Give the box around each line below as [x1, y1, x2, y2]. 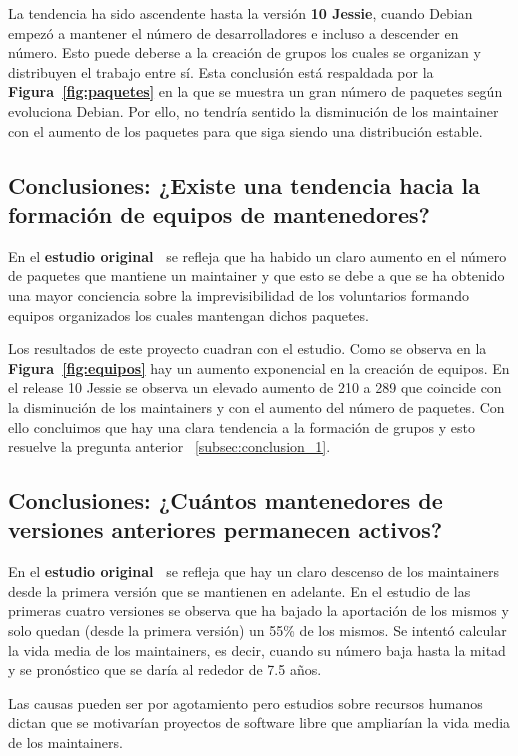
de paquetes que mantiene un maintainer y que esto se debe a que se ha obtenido [8, 265, 505, 286]
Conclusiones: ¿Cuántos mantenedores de [8, 485, 443, 516]
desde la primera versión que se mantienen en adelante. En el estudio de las [8, 580, 471, 601]
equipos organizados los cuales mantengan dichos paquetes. [8, 304, 369, 325]
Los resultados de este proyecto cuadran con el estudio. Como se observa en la [8, 338, 487, 359]
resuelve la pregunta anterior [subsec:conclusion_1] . [8, 436, 331, 457]
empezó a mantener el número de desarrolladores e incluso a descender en [8, 22, 459, 43]
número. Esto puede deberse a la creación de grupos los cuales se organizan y [8, 42, 481, 63]
